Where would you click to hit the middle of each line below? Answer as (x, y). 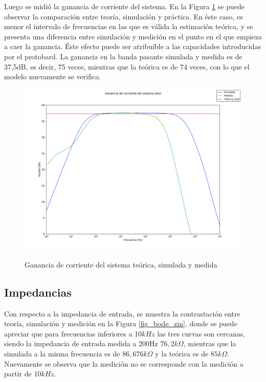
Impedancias (38, 292)
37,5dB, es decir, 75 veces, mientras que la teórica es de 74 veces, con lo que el (127, 66)
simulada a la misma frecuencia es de (62, 354)
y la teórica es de (182, 354)
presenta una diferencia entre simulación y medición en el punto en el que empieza (133, 36)
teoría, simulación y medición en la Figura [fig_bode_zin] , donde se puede (121, 323)
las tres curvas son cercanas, (201, 333)
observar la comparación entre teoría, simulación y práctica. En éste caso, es (124, 16)
